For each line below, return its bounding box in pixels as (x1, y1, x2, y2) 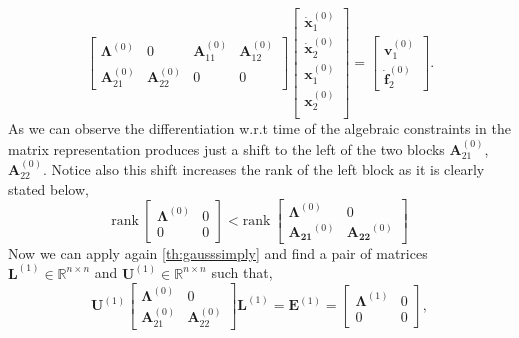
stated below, (8, 178, 89, 199)
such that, (211, 262, 273, 283)
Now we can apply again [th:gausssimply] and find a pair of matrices (8, 242, 428, 263)
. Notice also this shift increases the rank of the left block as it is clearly (42, 158, 485, 179)
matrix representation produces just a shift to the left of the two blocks (8, 138, 445, 159)
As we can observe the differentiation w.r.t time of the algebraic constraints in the (8, 118, 511, 139)
